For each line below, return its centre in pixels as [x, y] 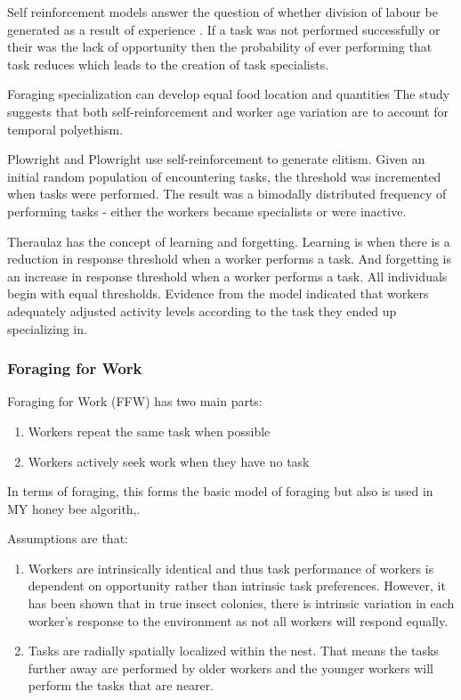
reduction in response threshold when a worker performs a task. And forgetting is [229, 259]
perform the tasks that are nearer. [121, 685]
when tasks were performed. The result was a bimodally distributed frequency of [227, 194]
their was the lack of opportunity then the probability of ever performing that [220, 47]
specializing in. [47, 328]
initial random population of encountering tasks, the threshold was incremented [224, 176]
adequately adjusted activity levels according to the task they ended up [202, 310]
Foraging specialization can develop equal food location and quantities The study [229, 94]
